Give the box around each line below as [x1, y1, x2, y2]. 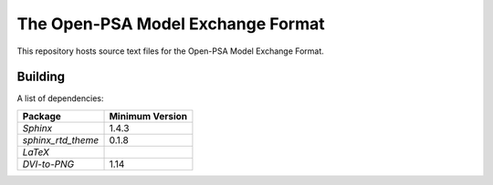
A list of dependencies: [16, 93, 104, 104]
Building [16, 69, 66, 85]
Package [22, 109, 61, 122]
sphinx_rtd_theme [22, 133, 100, 146]
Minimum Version [109, 109, 188, 122]
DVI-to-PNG [22, 158, 75, 170]
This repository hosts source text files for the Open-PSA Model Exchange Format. [16, 46, 324, 57]
